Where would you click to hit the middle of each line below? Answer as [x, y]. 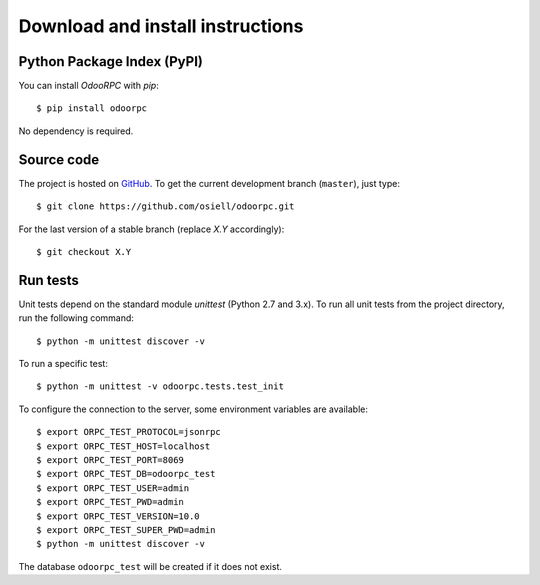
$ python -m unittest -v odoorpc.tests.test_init [160, 386]
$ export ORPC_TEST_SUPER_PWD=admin [126, 529]
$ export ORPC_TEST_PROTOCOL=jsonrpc [129, 432]
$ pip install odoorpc [92, 108]
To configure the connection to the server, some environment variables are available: [193, 409]
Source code [59, 159]
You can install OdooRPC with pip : [88, 86]
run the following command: [76, 318]
